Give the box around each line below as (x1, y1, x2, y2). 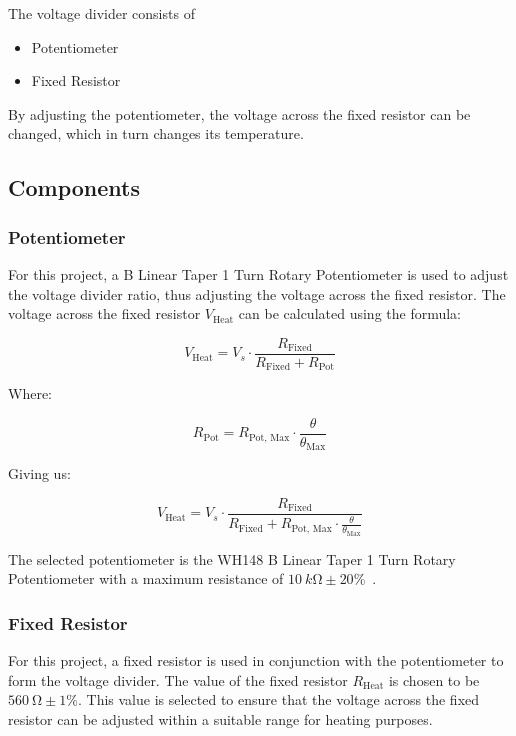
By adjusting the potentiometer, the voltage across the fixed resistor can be (8, 103, 471, 124)
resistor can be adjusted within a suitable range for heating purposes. (8, 708, 433, 729)
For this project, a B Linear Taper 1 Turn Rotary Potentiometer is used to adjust (8, 263, 509, 284)
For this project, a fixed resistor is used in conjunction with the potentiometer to (8, 650, 504, 671)
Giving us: (8, 463, 71, 484)
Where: (8, 383, 52, 404)
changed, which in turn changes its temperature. (8, 123, 304, 144)
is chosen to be (388, 669, 480, 690)
